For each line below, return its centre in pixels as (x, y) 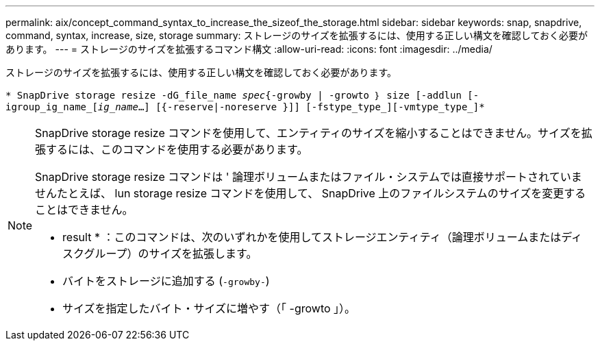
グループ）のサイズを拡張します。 (171, 254)
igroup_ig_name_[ (52, 107)
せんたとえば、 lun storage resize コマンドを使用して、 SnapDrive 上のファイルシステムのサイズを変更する (311, 193)
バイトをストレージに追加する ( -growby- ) (166, 281)
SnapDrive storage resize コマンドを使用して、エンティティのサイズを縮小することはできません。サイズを (308, 133)
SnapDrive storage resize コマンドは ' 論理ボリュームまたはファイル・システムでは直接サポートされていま (309, 177)
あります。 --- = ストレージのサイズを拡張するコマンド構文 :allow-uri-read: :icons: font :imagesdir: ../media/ (249, 49)
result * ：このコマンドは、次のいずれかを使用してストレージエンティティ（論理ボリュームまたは (312, 237)
